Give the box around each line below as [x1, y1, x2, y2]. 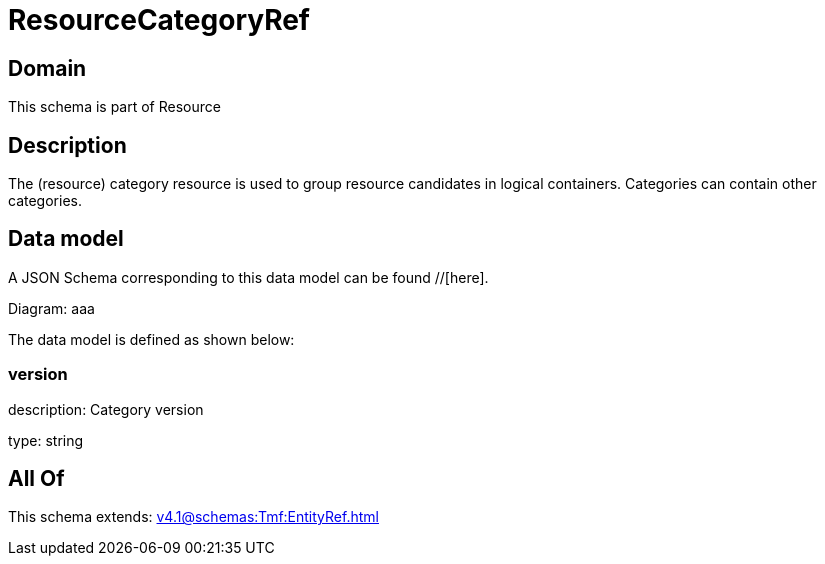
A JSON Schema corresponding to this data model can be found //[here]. [8, 268, 489, 286]
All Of [8, 466, 65, 492]
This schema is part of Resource [8, 98, 221, 116]
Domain [8, 55, 87, 81]
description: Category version [8, 400, 204, 418]
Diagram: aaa [8, 299, 95, 317]
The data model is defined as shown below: [8, 330, 295, 348]
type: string [8, 431, 84, 449]
